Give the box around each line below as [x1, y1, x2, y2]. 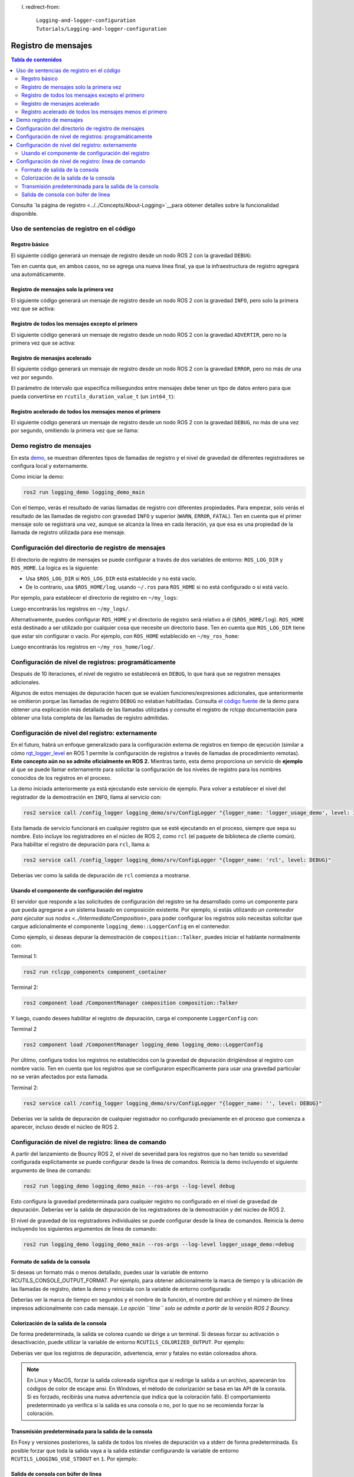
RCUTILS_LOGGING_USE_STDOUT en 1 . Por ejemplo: [11, 1455, 138, 1462]
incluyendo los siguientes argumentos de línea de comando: [11, 1225, 158, 1232]
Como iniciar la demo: [11, 473, 64, 480]
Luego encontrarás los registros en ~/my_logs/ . [11, 605, 130, 612]
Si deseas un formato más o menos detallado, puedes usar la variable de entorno [11, 1268, 209, 1276]
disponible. [11, 210, 38, 217]
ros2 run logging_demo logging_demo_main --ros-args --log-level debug [23, 1182, 235, 1189]
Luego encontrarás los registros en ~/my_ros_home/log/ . [11, 643, 155, 650]
